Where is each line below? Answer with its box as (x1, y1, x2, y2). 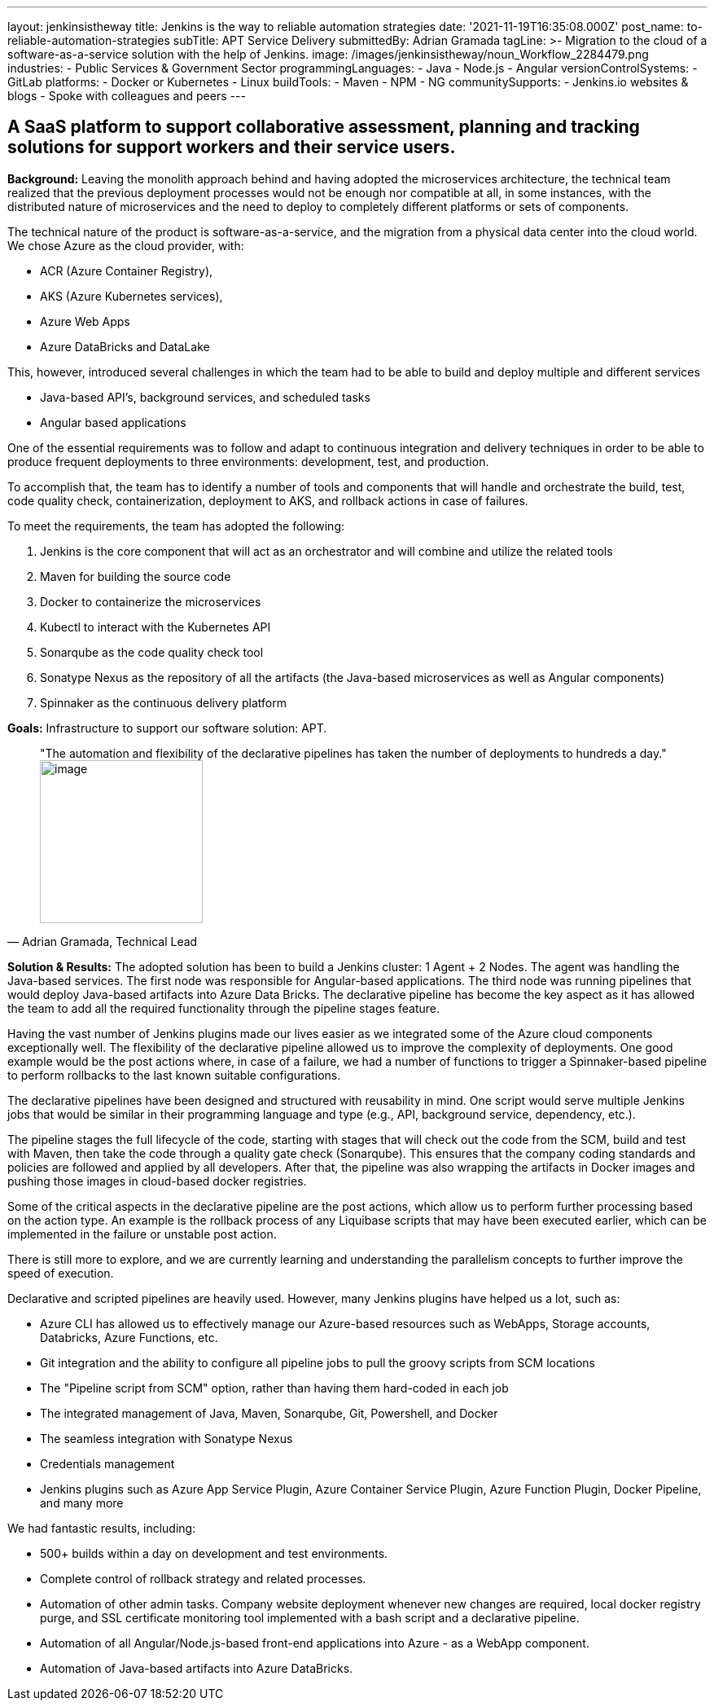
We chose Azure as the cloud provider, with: (7, 238, 244, 253)
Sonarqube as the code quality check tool (40, 645, 264, 659)
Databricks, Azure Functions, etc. (40, 1330, 218, 1344)
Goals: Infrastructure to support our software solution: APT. (7, 720, 327, 735)
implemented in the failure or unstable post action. (7, 1226, 277, 1241)
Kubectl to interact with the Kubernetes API (40, 619, 271, 634)
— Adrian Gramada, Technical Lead (7, 934, 198, 948)
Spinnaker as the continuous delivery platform (40, 695, 287, 710)
